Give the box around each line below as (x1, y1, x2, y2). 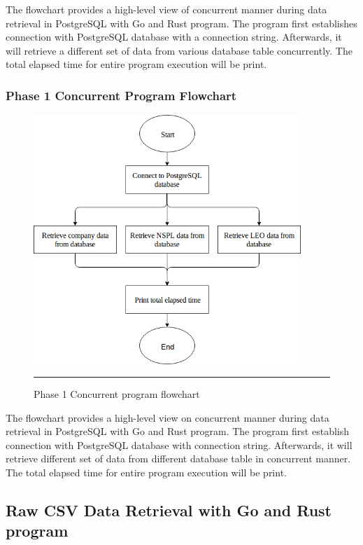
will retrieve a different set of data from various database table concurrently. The (6, 43, 353, 57)
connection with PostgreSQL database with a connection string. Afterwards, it (6, 29, 342, 44)
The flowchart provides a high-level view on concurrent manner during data (6, 410, 329, 425)
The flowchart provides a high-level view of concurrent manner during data (6, 2, 327, 16)
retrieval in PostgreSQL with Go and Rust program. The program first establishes (6, 15, 357, 30)
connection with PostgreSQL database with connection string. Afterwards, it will (6, 437, 353, 452)
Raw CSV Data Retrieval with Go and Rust (6, 499, 332, 521)
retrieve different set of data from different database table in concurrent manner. (6, 451, 351, 466)
